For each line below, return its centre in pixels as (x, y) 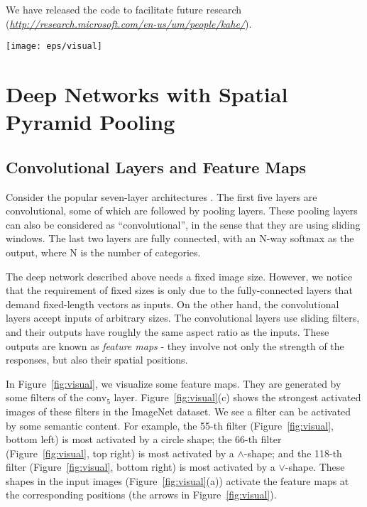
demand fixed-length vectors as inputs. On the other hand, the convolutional (172, 304)
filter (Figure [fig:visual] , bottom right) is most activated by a (141, 467)
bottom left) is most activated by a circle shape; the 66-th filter (144, 439)
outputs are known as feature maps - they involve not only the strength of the (175, 345)
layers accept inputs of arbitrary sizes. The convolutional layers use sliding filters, (183, 318)
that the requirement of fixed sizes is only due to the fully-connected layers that (179, 290)
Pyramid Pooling (91, 122)
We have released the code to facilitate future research (124, 9)
